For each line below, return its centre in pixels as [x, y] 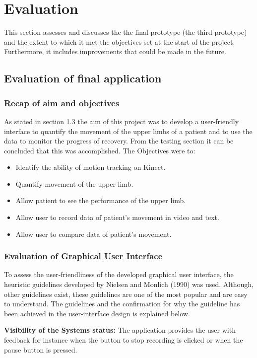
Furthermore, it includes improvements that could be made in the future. [115, 51]
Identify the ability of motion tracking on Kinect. [91, 167]
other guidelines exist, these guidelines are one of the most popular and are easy [126, 294]
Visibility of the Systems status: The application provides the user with [120, 330]
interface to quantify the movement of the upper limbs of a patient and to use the [128, 131]
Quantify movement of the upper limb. [74, 183]
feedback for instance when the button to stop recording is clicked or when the [124, 340]
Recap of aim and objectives [62, 103]
